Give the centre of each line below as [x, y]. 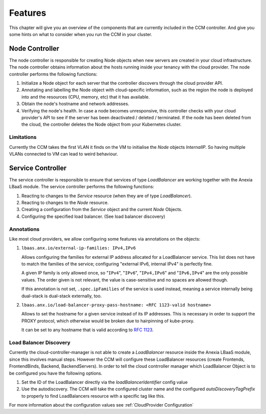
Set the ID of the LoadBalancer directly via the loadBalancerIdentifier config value [105, 382]
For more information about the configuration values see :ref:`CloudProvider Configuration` [101, 405]
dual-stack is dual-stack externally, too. [62, 296]
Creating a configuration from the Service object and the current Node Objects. [102, 209]
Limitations [23, 137]
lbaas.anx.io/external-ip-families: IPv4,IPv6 [79, 248]
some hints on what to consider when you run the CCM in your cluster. [81, 34]
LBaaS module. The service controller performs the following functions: [82, 187]
